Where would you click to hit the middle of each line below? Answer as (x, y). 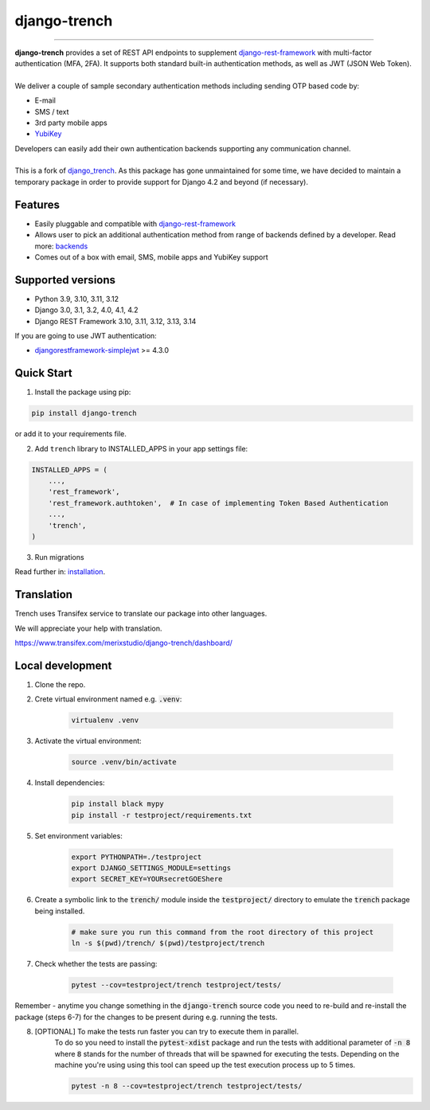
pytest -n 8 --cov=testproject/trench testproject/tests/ (187, 1086)
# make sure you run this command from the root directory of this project (223, 932)
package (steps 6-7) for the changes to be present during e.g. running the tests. (146, 1017)
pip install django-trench (84, 413)
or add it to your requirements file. (70, 434)
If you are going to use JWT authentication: (86, 336)
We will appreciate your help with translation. (88, 628)
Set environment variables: (78, 835)
